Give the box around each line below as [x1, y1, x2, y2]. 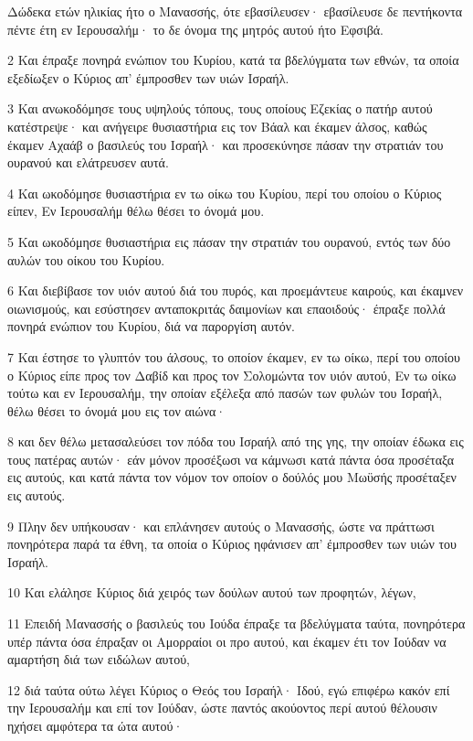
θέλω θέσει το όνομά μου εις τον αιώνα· [7, 401, 226, 420]
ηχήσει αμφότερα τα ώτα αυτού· [7, 716, 184, 735]
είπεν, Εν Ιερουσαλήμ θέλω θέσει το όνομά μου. [7, 201, 265, 220]
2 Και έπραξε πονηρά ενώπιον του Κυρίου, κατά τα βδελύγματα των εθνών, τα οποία [7, 50, 459, 70]
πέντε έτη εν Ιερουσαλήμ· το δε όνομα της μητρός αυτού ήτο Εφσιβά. [7, 19, 384, 38]
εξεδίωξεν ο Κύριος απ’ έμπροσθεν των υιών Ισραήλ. [7, 68, 289, 87]
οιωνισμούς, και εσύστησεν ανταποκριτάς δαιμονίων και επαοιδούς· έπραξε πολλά [7, 298, 446, 317]
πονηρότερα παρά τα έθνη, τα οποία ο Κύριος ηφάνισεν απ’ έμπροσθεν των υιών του [7, 534, 457, 553]
